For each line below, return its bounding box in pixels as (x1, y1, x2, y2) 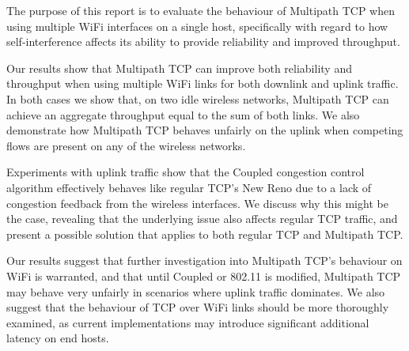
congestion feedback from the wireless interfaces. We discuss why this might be (6, 194, 388, 211)
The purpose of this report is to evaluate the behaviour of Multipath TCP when (6, 2, 396, 18)
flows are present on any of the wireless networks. (6, 137, 246, 153)
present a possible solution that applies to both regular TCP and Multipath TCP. (6, 225, 403, 242)
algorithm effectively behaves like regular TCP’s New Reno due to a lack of (6, 179, 372, 195)
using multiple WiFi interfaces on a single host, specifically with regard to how (6, 17, 388, 34)
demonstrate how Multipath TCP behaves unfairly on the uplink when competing (6, 122, 403, 138)
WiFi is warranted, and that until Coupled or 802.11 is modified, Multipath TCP (6, 267, 401, 284)
